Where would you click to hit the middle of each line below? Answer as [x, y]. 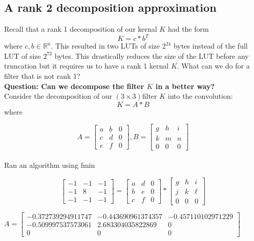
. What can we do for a [213, 66]
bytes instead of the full [210, 46]
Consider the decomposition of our [58, 96]
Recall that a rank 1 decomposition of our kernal [81, 29]
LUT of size [23, 56]
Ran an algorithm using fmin [50, 165]
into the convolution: [200, 96]
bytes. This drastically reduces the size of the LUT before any [152, 56]
